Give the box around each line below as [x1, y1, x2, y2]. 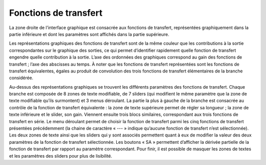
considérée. [9, 75, 33, 81]
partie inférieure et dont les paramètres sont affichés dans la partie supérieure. [9, 31, 169, 37]
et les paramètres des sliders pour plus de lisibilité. [9, 153, 112, 159]
